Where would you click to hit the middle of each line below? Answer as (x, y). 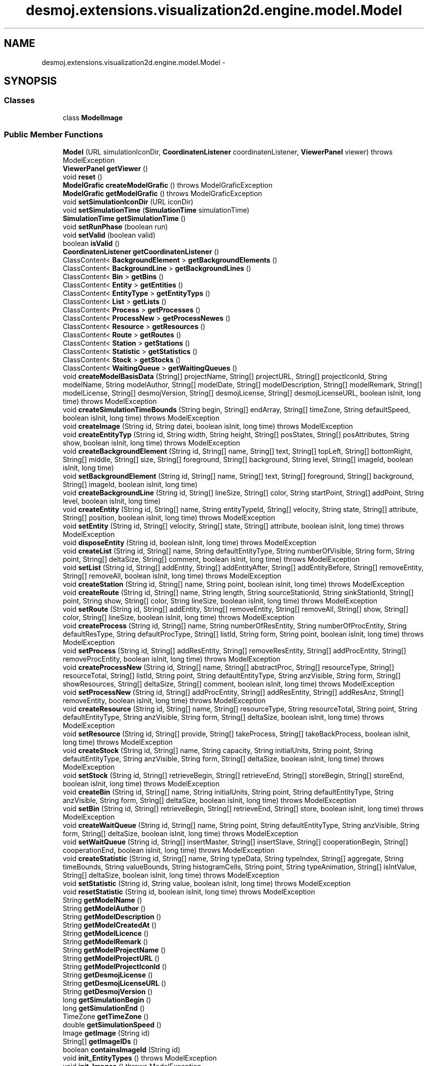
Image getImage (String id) (106, 1033)
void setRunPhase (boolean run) (115, 226)
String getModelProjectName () (114, 950)
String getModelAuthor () (104, 908)
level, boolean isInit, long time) (112, 501)
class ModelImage (93, 117)
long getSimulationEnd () (104, 1008)
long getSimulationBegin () (107, 999)
